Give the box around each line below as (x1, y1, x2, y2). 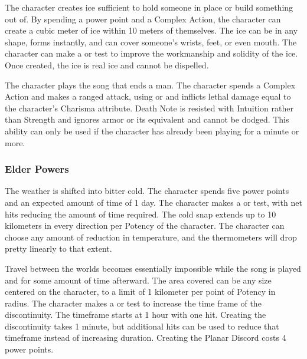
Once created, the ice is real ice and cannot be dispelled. (5, 58, 209, 71)
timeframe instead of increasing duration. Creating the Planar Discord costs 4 (5, 331, 286, 344)
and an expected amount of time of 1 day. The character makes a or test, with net (5, 196, 302, 208)
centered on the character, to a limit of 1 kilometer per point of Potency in (5, 285, 276, 298)
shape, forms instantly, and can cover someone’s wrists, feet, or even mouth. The (5, 35, 297, 48)
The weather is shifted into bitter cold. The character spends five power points (5, 185, 289, 197)
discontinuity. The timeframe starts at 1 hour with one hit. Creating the (5, 308, 266, 321)
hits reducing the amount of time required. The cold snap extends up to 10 (5, 208, 276, 220)
